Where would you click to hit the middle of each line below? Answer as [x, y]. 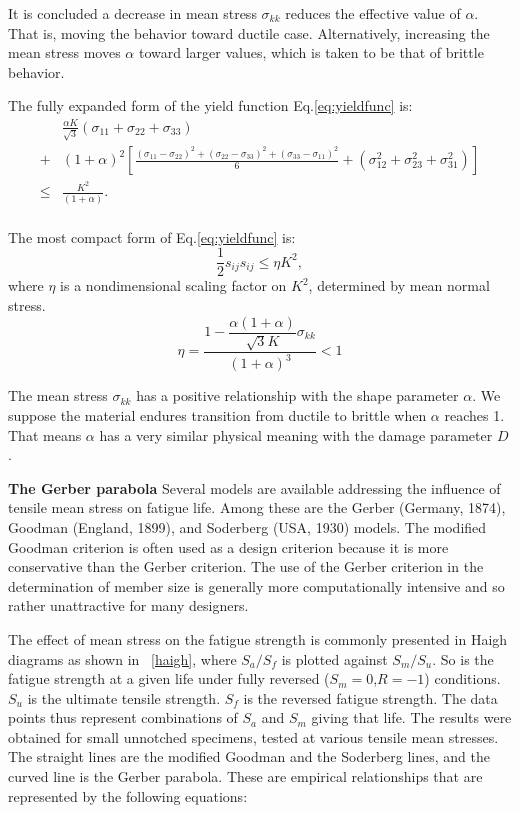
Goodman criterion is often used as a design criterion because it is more [228, 546]
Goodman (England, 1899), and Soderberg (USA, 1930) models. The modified [247, 526]
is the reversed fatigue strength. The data [370, 697]
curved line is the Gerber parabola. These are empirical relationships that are [245, 776]
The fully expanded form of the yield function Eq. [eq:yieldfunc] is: [210, 105]
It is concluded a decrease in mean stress [132, 13]
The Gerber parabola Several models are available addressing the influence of [254, 487]
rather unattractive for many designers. [128, 605]
